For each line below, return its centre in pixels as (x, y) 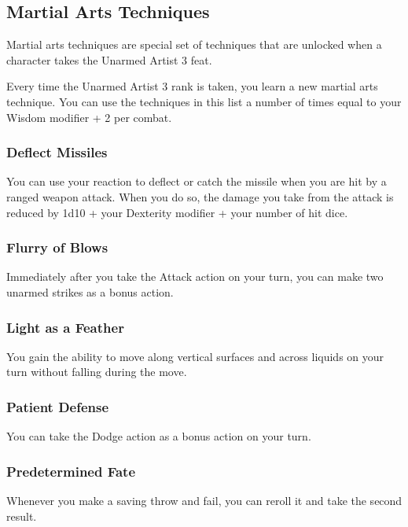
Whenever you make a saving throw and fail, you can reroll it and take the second (204, 501)
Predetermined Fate (71, 471)
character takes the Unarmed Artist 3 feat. (109, 59)
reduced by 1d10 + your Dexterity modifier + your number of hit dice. (177, 212)
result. (22, 516)
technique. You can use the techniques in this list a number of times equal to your (204, 101)
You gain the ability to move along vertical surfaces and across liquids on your (195, 356)
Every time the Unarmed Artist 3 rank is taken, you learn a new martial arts (192, 86)
